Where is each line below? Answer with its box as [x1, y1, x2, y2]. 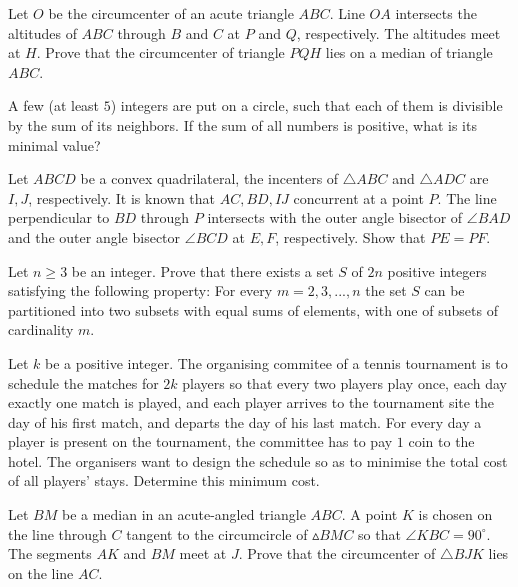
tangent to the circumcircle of [126, 523, 308, 544]
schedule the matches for [8, 372, 159, 393]
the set [365, 280, 407, 301]
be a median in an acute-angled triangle [61, 504, 306, 525]
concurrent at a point [293, 187, 424, 208]
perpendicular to [8, 207, 110, 228]
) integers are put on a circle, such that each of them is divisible [110, 95, 503, 116]
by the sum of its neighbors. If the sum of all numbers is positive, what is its [8, 114, 477, 135]
